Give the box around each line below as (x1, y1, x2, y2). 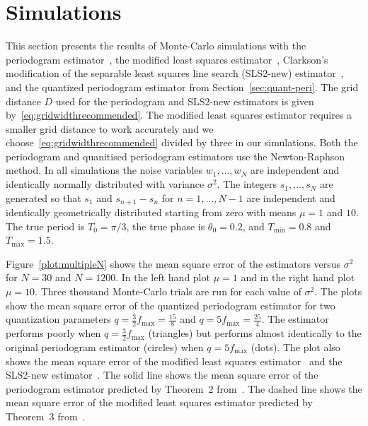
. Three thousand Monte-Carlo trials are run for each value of (35, 284, 301, 299)
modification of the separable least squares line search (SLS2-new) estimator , (6, 66, 344, 81)
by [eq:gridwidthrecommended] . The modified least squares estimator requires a (6, 107, 352, 122)
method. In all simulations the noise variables (6, 162, 203, 177)
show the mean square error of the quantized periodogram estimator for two (6, 297, 335, 312)
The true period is (6, 218, 85, 233)
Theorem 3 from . (6, 408, 86, 423)
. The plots (314, 284, 362, 299)
